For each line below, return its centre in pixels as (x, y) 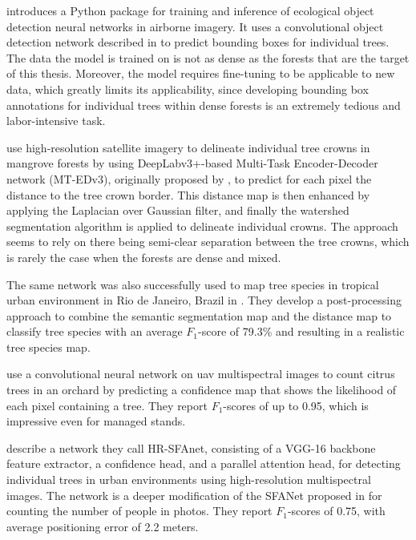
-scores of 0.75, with (336, 511)
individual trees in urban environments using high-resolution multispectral (189, 480)
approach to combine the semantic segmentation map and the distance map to (199, 315)
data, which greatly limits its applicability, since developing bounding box (188, 89)
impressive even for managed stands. (96, 421)
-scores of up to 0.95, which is (296, 405)
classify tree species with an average (95, 331)
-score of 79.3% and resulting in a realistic (301, 331)
